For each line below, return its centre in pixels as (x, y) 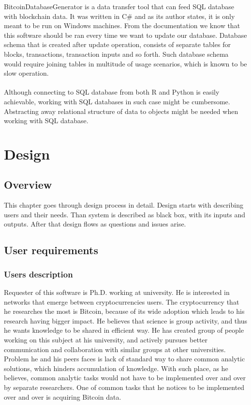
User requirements (51, 250)
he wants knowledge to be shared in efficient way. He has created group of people (124, 330)
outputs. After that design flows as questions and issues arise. (95, 224)
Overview (28, 185)
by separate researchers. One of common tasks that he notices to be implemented (124, 387)
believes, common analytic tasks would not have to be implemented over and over (125, 378)
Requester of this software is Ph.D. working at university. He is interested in (117, 292)
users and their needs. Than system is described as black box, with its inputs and (125, 214)
